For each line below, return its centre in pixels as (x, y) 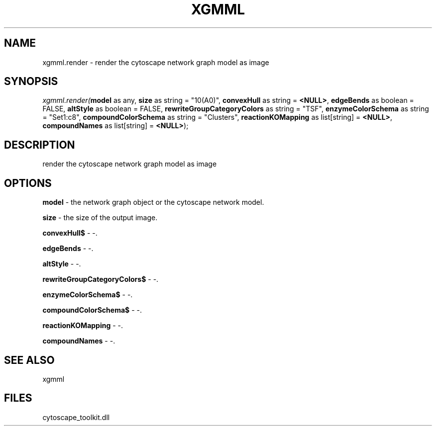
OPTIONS (28, 183)
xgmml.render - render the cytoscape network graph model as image (156, 62)
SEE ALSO (29, 360)
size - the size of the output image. (100, 218)
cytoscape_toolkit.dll (76, 417)
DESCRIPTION (40, 145)
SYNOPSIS (31, 82)
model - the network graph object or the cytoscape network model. (153, 202)
